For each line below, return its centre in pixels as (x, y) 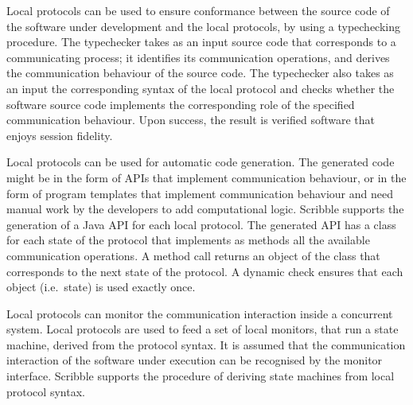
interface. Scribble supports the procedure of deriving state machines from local (201, 376)
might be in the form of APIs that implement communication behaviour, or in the (206, 177)
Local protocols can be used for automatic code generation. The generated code (201, 162)
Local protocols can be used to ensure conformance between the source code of (198, 10)
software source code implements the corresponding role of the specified (181, 104)
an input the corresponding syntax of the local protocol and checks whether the (201, 88)
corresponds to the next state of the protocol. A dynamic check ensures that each (205, 271)
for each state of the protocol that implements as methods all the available (188, 240)
